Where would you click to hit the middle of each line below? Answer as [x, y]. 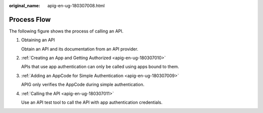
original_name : [25, 6]
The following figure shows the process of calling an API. [66, 31]
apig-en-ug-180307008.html [76, 6]
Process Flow [30, 19]
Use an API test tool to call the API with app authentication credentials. [92, 102]
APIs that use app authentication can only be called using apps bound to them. [100, 67]
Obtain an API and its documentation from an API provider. [80, 49]
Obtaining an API [38, 40]
